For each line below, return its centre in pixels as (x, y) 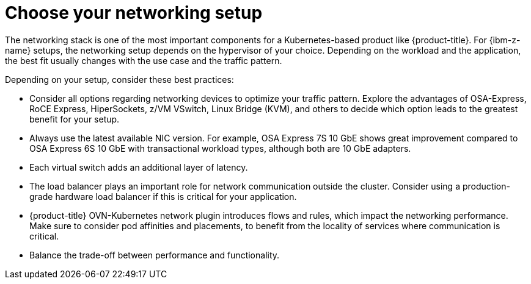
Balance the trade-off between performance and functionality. (155, 255)
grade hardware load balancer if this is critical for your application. (163, 196)
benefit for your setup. (75, 119)
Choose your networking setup (134, 13)
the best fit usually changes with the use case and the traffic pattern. (144, 60)
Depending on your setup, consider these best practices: (119, 79)
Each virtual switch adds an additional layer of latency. (139, 167)
